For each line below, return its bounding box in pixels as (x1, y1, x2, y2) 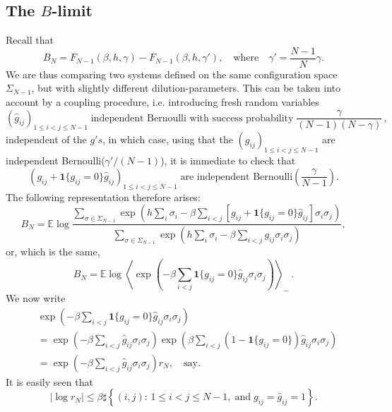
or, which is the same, (6, 244, 100, 259)
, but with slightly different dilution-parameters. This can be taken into (31, 80, 341, 95)
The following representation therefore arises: (6, 189, 201, 204)
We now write (6, 291, 66, 305)
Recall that (6, 32, 54, 47)
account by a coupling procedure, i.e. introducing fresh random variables (6, 95, 319, 109)
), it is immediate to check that (160, 153, 296, 168)
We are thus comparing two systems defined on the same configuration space (6, 66, 338, 81)
